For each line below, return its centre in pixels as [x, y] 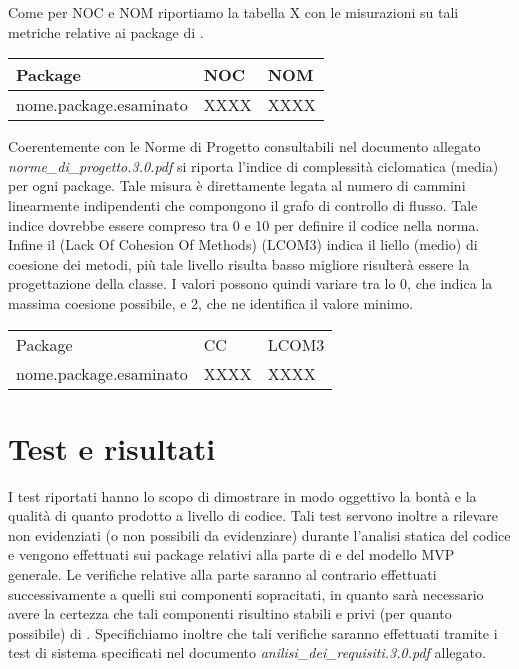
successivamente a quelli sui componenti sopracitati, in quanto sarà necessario [246, 593]
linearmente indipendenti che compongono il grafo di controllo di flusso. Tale [243, 204]
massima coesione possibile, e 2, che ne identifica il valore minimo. [211, 302]
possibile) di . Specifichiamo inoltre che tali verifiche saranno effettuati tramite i [253, 632]
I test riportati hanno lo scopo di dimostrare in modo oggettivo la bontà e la [242, 495]
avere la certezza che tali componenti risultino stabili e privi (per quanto [230, 613]
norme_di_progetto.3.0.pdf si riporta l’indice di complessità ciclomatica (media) [253, 165]
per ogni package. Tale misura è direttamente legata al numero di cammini [237, 185]
